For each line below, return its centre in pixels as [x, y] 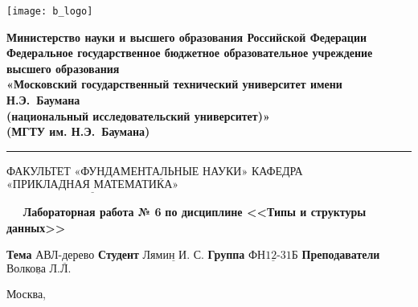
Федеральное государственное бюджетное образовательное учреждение [190, 53]
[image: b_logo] [50, 11]
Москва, [26, 293]
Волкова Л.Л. [39, 269]
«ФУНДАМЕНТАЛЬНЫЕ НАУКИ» [161, 172]
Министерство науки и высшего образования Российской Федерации [187, 37]
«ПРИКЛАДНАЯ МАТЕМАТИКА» [93, 185]
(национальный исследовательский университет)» [138, 115]
